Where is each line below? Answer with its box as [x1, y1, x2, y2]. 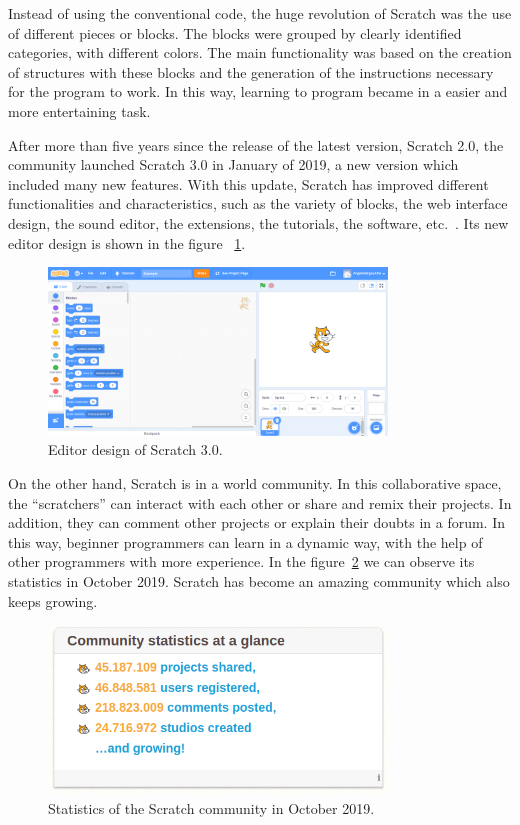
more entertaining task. [8, 100, 151, 121]
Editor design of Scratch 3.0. [48, 439, 223, 460]
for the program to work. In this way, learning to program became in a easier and [8, 81, 508, 102]
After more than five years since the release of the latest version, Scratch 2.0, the [8, 134, 504, 155]
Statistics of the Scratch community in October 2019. [48, 797, 375, 818]
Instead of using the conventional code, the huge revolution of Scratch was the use [8, 3, 512, 23]
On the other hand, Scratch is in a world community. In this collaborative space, [8, 473, 502, 494]
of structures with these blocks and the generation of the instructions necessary [8, 61, 494, 82]
